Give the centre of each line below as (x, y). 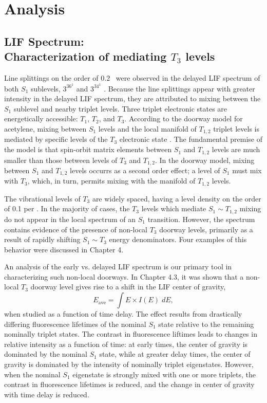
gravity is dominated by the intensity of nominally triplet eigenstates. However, (129, 364)
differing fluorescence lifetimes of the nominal (75, 324)
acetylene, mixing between (45, 129)
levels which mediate (174, 208)
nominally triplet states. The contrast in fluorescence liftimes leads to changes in (131, 334)
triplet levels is (236, 129)
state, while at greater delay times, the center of (175, 354)
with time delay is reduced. (47, 394)
